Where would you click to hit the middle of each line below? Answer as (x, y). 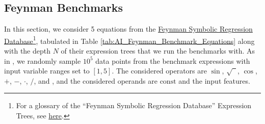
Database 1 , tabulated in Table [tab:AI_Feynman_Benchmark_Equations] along (129, 40)
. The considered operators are (159, 71)
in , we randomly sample (43, 60)
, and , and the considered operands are (96, 80)
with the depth (28, 51)
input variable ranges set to (47, 71)
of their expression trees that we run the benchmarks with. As (158, 51)
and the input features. (214, 80)
